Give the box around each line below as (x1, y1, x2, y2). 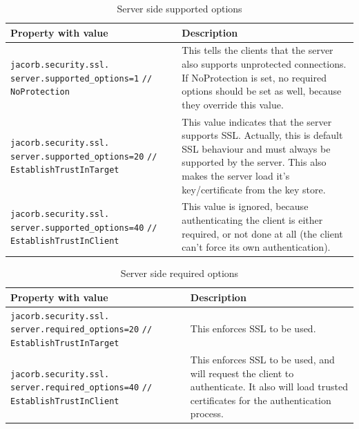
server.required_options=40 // (10, 383, 153, 393)
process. (190, 406, 224, 421)
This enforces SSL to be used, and (190, 352, 335, 366)
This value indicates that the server (182, 114, 332, 128)
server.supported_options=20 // (10, 151, 157, 162)
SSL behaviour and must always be (182, 141, 331, 155)
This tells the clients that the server (182, 43, 333, 57)
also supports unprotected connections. (182, 57, 347, 71)
